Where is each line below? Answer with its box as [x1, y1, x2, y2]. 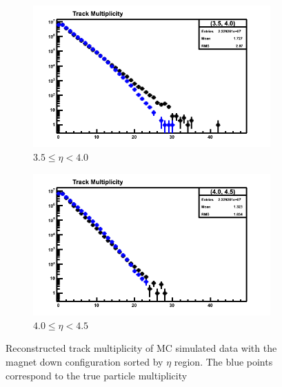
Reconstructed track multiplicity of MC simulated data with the [6, 341, 277, 355]
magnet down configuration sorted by [6, 354, 163, 368]
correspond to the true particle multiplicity [6, 368, 188, 382]
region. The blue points [174, 354, 273, 368]
